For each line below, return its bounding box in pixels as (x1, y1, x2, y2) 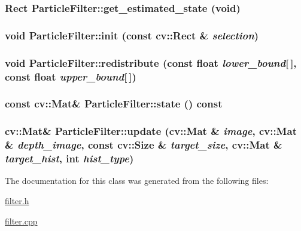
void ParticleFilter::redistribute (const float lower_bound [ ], (5, 55, 297, 70)
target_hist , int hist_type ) (5, 151, 134, 166)
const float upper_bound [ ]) (5, 69, 136, 84)
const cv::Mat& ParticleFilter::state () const (5, 96, 223, 111)
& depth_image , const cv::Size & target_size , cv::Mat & (5, 137, 282, 152)
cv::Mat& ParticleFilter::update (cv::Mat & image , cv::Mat (5, 124, 297, 138)
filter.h (5, 194, 29, 207)
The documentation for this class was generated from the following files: (5, 174, 269, 187)
